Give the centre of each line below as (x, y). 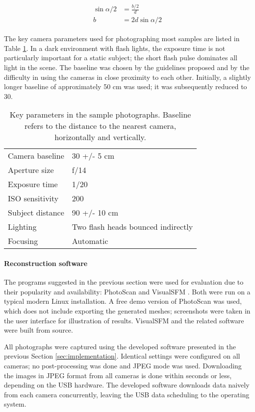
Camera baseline (36, 156)
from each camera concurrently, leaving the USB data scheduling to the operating (127, 394)
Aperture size (31, 170)
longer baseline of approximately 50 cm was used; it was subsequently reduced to (126, 86)
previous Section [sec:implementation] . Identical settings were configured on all (122, 356)
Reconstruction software (46, 263)
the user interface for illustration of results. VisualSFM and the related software (124, 320)
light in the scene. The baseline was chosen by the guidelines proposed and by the (127, 67)
